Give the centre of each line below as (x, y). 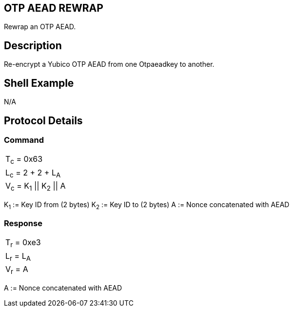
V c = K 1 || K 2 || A (36, 186)
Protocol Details (43, 120)
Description (33, 45)
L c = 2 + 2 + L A (33, 173)
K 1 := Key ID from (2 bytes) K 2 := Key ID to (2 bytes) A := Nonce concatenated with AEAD (147, 205)
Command (24, 140)
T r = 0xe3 (23, 243)
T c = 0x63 (24, 160)
